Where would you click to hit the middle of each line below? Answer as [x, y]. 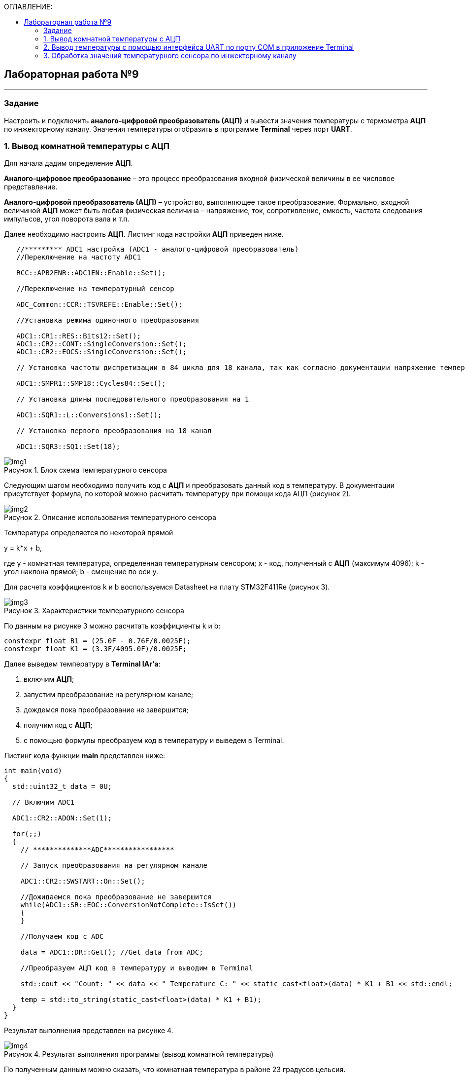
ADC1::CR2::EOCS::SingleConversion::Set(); [101, 352]
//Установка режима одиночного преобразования [108, 320]
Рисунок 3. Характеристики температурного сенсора [94, 611]
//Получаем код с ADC [62, 937]
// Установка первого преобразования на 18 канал [114, 431]
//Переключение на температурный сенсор [95, 289]
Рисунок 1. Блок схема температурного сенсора [85, 470]
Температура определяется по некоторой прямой [89, 533]
